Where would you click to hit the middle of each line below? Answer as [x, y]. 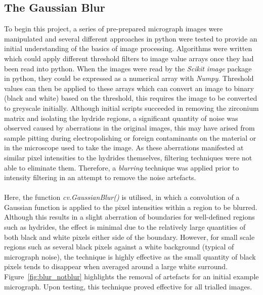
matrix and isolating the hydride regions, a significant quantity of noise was [121, 118]
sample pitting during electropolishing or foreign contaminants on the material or [130, 137]
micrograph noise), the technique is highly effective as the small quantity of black [130, 256]
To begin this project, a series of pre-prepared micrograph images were [114, 29]
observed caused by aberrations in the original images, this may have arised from [129, 128]
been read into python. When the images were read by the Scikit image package [128, 68]
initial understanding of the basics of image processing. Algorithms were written [128, 48]
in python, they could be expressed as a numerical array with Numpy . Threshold [129, 78]
